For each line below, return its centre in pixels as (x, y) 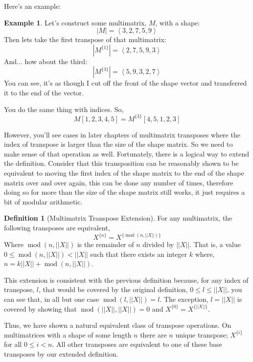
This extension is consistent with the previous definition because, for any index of (126, 280)
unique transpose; (202, 334)
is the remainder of (105, 244)
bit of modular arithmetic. (43, 201)
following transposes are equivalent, (57, 227)
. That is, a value (215, 244)
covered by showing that (40, 308)
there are (153, 334)
